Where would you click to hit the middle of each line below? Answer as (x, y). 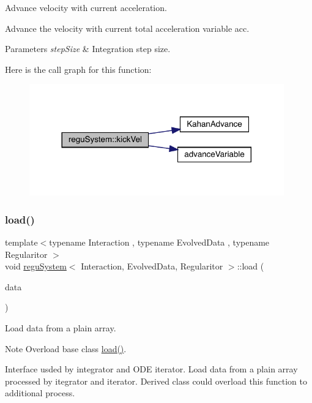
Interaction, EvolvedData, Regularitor (152, 266)
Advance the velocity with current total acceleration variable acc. (127, 28)
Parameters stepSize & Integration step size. (88, 49)
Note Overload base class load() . (66, 348)
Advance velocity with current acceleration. (86, 7)
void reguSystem (36, 266)
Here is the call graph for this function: (78, 69)
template (21, 242)
